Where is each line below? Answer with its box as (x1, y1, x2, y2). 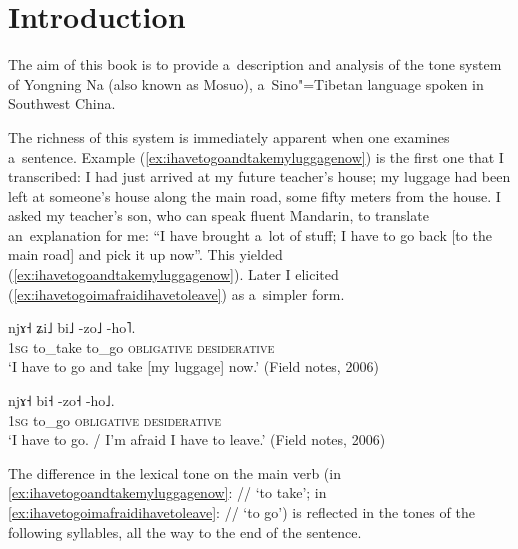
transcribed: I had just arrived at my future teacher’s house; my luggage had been (8, 166, 511, 187)
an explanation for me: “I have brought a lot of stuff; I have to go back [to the (8, 224, 492, 245)
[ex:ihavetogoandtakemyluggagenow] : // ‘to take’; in (8, 482, 327, 503)
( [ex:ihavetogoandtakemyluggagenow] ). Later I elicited (8, 264, 339, 285)
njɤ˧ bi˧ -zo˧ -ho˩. (8, 390, 115, 411)
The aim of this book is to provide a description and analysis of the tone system (8, 54, 502, 75)
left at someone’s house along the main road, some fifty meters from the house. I (8, 185, 501, 206)
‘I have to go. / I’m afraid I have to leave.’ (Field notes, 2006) (8, 429, 386, 450)
